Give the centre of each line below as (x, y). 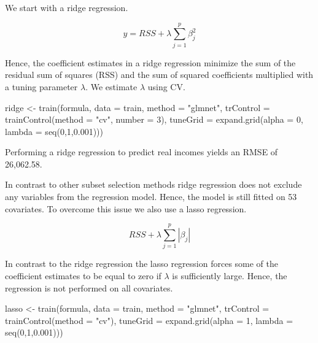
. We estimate (111, 86)
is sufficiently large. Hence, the (230, 275)
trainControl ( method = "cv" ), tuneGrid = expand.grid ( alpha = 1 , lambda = (149, 320)
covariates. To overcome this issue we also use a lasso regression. (126, 208)
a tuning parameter (41, 86)
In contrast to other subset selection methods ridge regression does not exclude (153, 184)
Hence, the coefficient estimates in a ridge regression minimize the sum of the (150, 62)
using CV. (166, 86)
